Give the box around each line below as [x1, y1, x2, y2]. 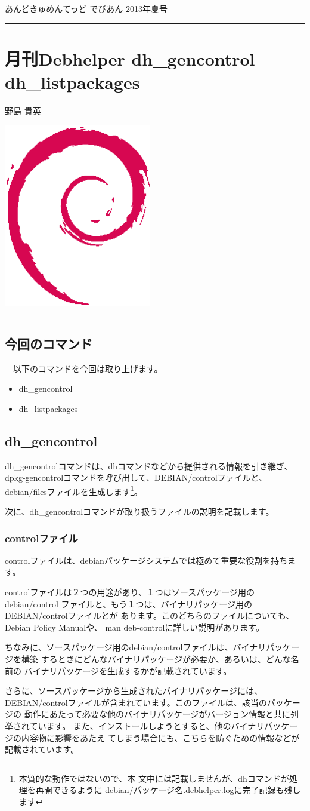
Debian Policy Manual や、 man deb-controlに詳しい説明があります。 [5, 620, 264, 633]
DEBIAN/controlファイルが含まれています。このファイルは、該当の [5, 696, 267, 708]
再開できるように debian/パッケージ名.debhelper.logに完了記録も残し [35, 784, 301, 796]
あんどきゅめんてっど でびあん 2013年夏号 [5, 2, 168, 14]
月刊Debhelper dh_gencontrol [5, 46, 255, 70]
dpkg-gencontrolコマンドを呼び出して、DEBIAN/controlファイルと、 [5, 471, 268, 484]
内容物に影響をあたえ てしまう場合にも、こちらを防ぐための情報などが [21, 731, 300, 744]
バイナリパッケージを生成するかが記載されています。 [24, 664, 232, 677]
